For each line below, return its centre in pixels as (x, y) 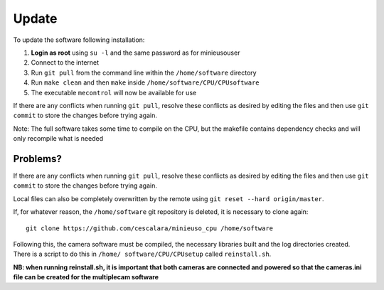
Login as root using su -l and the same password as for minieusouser (135, 53)
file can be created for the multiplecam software (86, 277)
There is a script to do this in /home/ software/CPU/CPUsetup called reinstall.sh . (142, 254)
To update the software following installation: (79, 40)
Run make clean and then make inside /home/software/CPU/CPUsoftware (145, 82)
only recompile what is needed (58, 139)
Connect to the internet (65, 63)
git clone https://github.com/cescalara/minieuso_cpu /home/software (150, 228)
